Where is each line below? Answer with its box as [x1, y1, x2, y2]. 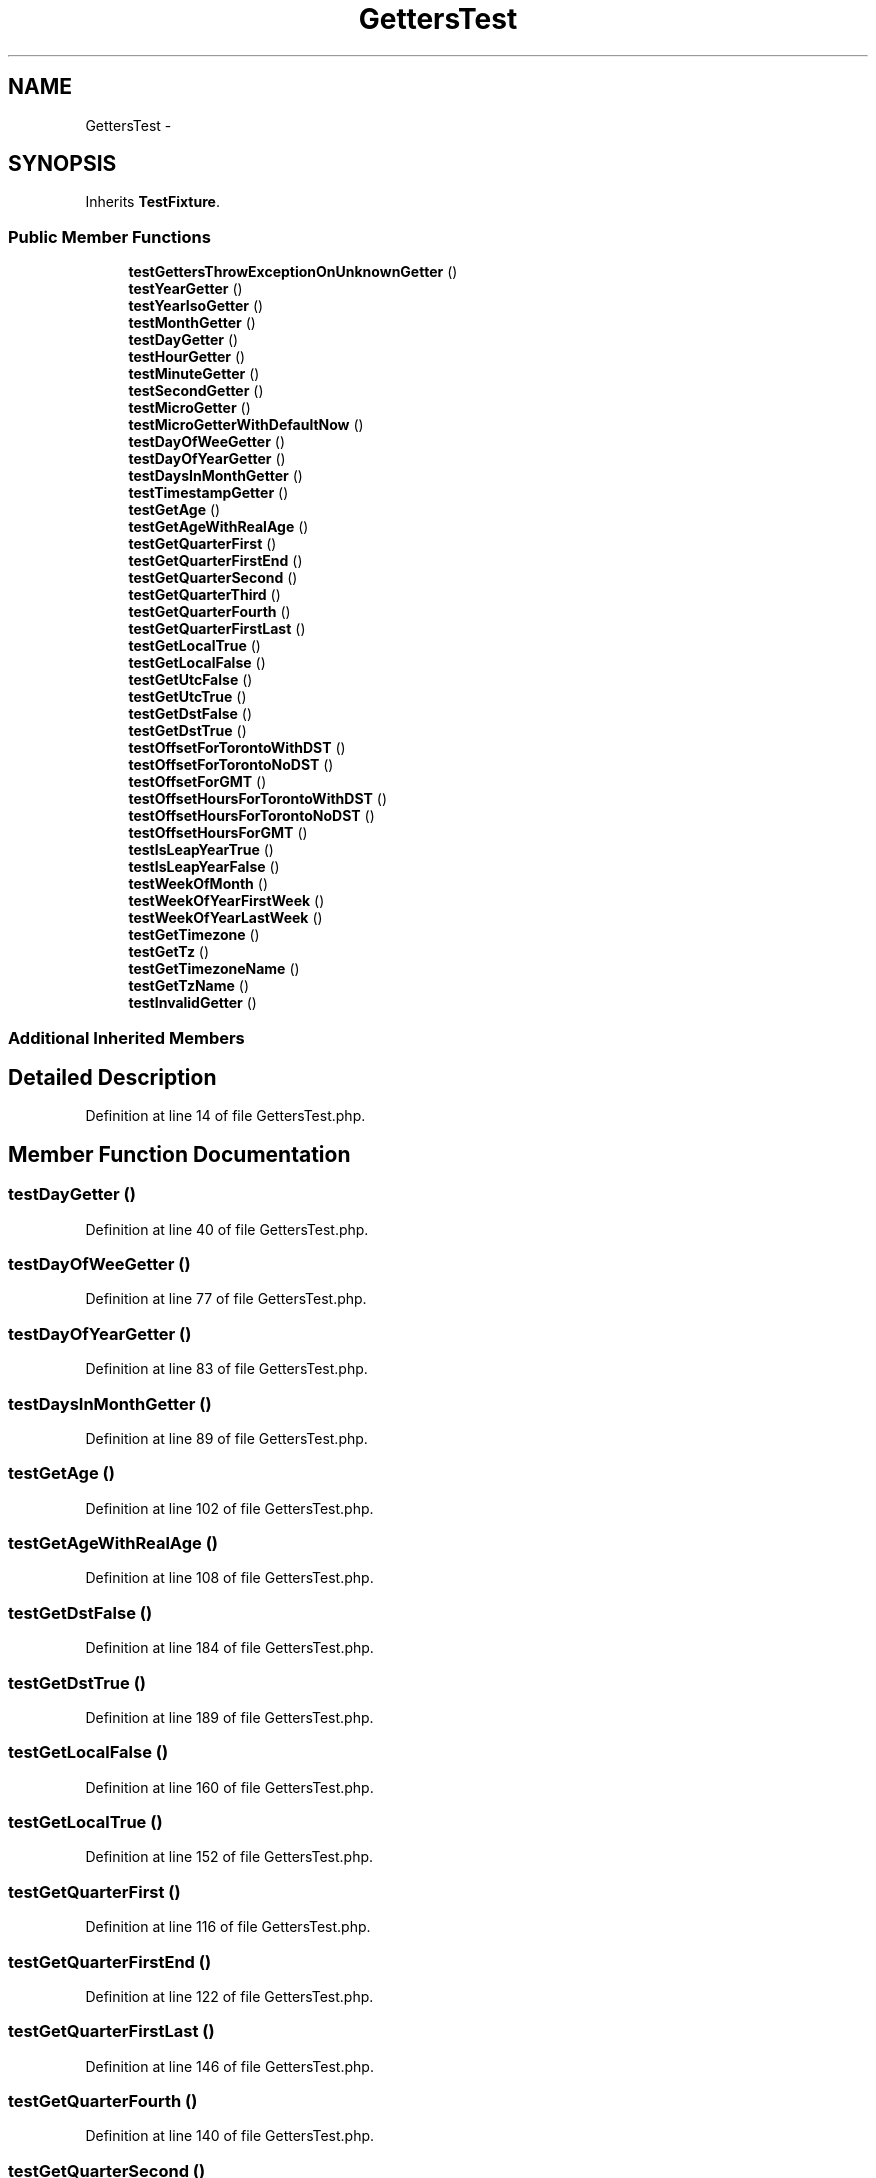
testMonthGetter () [128, 314, 256, 332]
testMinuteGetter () [128, 365, 260, 383]
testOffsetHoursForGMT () [128, 824, 308, 842]
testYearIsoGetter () [128, 297, 264, 315]
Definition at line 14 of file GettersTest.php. [85, 1107, 366, 1125]
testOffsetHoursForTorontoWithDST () [128, 790, 387, 808]
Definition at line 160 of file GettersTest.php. [85, 1778, 374, 1796]
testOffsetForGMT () [128, 773, 267, 791]
